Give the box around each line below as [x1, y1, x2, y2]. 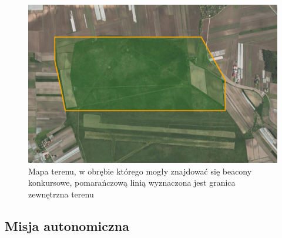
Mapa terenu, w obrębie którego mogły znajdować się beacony [28, 165, 252, 177]
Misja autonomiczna [5, 216, 129, 234]
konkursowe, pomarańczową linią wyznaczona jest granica [28, 176, 236, 189]
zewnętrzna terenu [28, 187, 94, 200]
